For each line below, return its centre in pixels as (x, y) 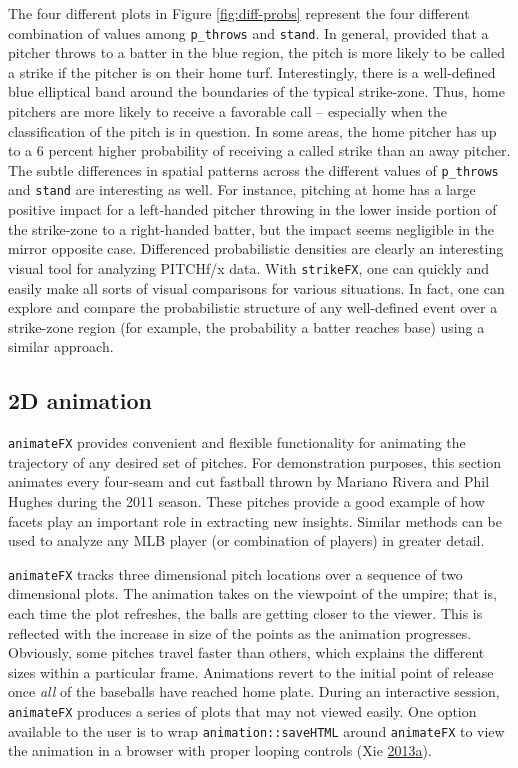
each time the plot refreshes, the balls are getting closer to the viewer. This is (245, 613)
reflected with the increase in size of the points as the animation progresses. (240, 632)
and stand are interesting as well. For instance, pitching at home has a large (242, 189)
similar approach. (61, 346)
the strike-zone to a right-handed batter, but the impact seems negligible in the (251, 228)
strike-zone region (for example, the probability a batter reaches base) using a (246, 326)
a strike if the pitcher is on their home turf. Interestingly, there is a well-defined (252, 71)
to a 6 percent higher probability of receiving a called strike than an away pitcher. (259, 150)
